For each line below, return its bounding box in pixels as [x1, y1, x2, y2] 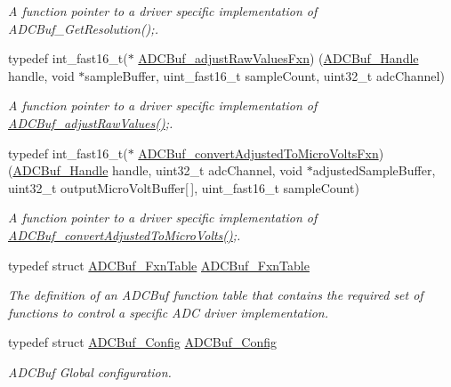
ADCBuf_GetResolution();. [8, 19, 158, 37]
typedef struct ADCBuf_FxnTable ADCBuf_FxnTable [8, 255, 310, 274]
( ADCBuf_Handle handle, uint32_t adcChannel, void [8, 161, 303, 180]
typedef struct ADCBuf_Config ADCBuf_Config [8, 333, 277, 351]
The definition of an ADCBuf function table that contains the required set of [8, 286, 423, 304]
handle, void [8, 66, 75, 85]
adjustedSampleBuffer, [312, 161, 436, 180]
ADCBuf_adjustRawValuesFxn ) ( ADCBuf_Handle [138, 49, 419, 68]
